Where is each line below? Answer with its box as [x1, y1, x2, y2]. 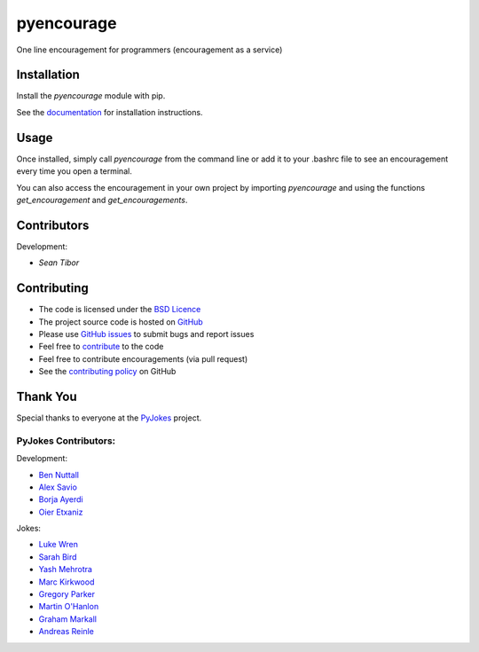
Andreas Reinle [38, 626, 95, 637]
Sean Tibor [38, 257, 80, 268]
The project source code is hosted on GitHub [38, 316, 203, 327]
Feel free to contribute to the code [38, 342, 164, 352]
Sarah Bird [38, 551, 77, 562]
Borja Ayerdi [38, 494, 83, 505]
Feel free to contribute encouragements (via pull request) [38, 353, 248, 364]
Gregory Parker [38, 589, 96, 600]
